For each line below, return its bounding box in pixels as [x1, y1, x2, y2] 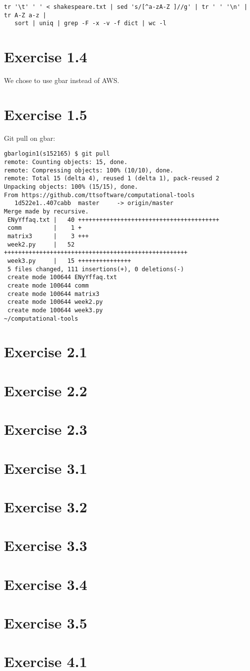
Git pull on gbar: [4, 132, 55, 143]
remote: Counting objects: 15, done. [4, 159, 128, 166]
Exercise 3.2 [4, 496, 87, 516]
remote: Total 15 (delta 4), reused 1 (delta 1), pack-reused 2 [4, 175, 219, 182]
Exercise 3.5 [4, 613, 87, 632]
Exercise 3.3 [4, 535, 87, 555]
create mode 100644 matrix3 [7, 290, 100, 297]
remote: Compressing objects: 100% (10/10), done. [4, 167, 174, 174]
